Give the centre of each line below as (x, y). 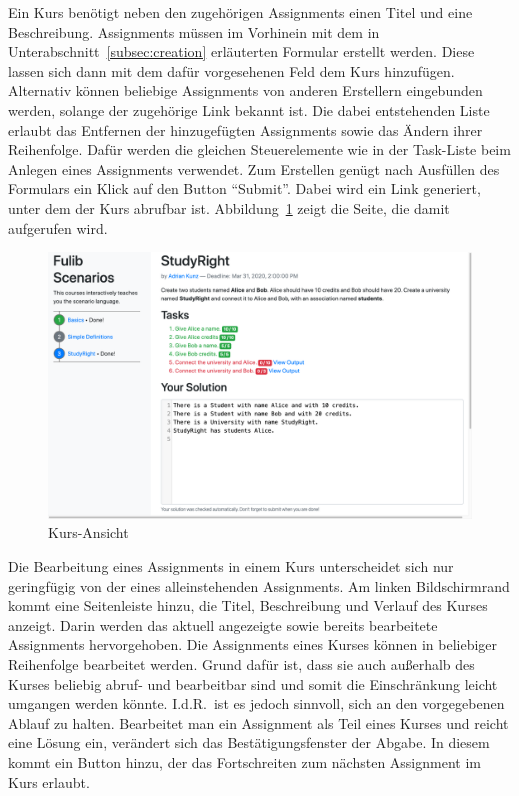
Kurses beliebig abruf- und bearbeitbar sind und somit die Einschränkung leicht (253, 683)
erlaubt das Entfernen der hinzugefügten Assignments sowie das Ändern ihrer (245, 129)
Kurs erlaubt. (49, 781)
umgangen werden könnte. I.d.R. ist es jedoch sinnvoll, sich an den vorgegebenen (256, 703)
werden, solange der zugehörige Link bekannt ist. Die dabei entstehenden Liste (249, 109)
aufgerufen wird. (58, 227)
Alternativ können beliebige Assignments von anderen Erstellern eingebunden (245, 90)
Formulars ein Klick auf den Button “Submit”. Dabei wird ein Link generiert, (244, 188)
